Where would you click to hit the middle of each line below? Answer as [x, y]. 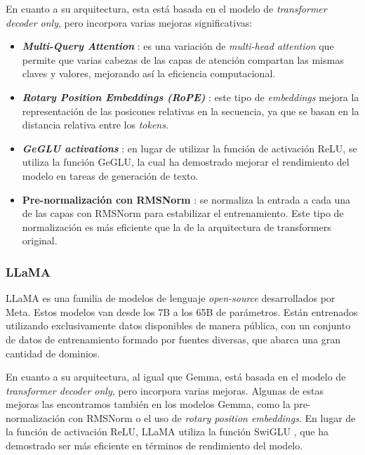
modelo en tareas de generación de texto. [110, 175]
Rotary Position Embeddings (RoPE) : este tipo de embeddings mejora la [191, 97]
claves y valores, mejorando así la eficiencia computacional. [149, 73]
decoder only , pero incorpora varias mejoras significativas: [129, 22]
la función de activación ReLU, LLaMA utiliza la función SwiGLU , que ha [167, 431]
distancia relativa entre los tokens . [95, 125]
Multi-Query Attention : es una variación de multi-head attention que [178, 46]
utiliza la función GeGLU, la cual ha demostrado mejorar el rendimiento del [186, 162]
